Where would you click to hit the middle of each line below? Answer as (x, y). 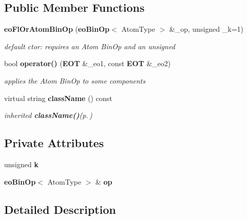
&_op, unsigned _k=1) (206, 29)
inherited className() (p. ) (48, 115)
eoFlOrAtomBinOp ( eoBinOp (57, 29)
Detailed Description (60, 209)
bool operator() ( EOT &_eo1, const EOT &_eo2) (87, 63)
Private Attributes (54, 143)
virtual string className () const (58, 98)
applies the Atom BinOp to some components (75, 80)
